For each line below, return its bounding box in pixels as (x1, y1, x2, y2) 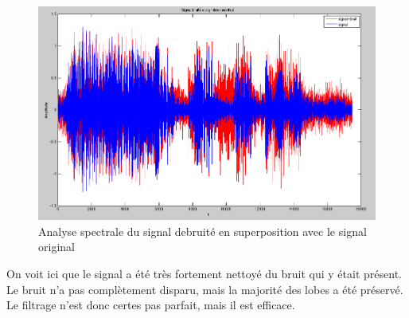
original (38, 238, 75, 255)
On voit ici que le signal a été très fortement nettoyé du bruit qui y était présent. (6, 265, 402, 282)
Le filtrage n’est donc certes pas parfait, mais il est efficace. (6, 296, 295, 313)
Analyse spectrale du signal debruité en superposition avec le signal (38, 222, 367, 239)
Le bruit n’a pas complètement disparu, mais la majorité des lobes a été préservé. (6, 281, 403, 297)
